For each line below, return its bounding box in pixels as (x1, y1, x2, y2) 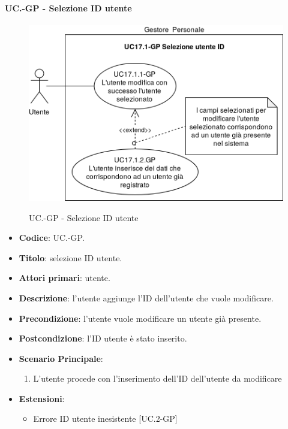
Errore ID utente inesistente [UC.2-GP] (33, 412, 178, 425)
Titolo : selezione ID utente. (19, 251, 122, 264)
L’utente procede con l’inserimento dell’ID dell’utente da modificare (33, 372, 282, 385)
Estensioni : (19, 392, 65, 404)
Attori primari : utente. (19, 271, 110, 284)
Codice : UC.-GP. (19, 231, 85, 244)
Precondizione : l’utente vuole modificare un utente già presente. (19, 312, 262, 324)
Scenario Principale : (19, 352, 103, 364)
